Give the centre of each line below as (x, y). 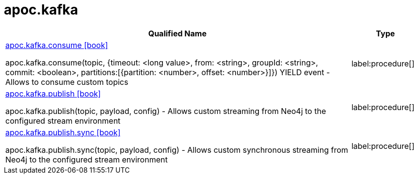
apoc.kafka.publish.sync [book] (63, 132)
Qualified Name (177, 33)
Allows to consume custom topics (67, 82)
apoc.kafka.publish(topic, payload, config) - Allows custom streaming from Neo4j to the (166, 111)
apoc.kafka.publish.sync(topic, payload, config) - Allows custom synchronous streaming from (177, 150)
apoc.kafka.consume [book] (57, 45)
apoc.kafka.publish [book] (53, 93)
